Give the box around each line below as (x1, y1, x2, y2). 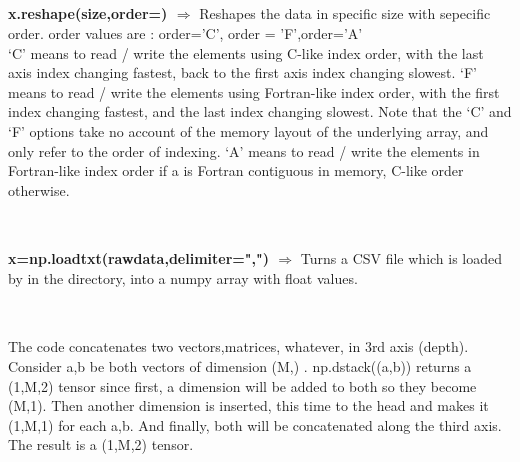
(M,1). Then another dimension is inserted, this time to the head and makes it (8, 395, 489, 416)
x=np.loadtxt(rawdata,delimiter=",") (8, 248, 270, 269)
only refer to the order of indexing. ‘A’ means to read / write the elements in (8, 140, 480, 161)
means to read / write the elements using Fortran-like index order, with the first (8, 81, 500, 102)
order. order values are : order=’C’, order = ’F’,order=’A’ (8, 22, 363, 43)
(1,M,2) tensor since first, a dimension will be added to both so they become (8, 375, 477, 396)
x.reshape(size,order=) (8, 3, 168, 24)
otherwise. (8, 179, 70, 200)
